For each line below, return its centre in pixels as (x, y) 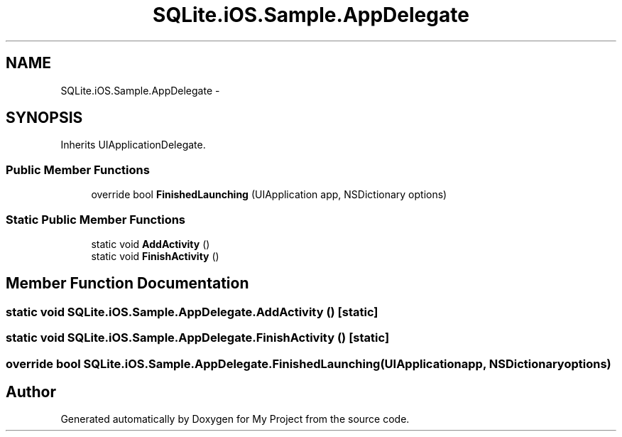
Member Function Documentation (127, 284)
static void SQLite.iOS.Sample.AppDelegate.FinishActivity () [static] (198, 338)
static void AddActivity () (151, 244)
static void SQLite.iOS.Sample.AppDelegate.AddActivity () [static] (192, 312)
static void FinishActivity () (155, 256)
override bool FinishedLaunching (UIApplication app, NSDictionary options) (269, 195)
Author (31, 392)
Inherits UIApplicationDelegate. (133, 145)
